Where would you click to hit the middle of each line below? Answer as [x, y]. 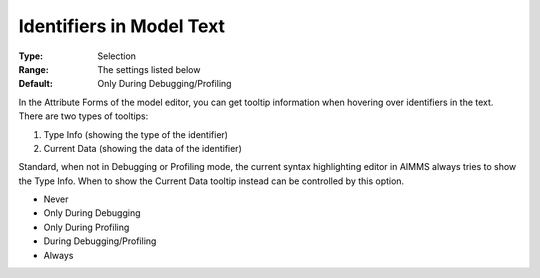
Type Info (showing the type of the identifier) [136, 134]
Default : [36, 84]
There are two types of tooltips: [83, 116]
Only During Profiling [86, 227]
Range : [33, 69]
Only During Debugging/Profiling [164, 84]
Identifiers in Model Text [121, 26]
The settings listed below [149, 69]
